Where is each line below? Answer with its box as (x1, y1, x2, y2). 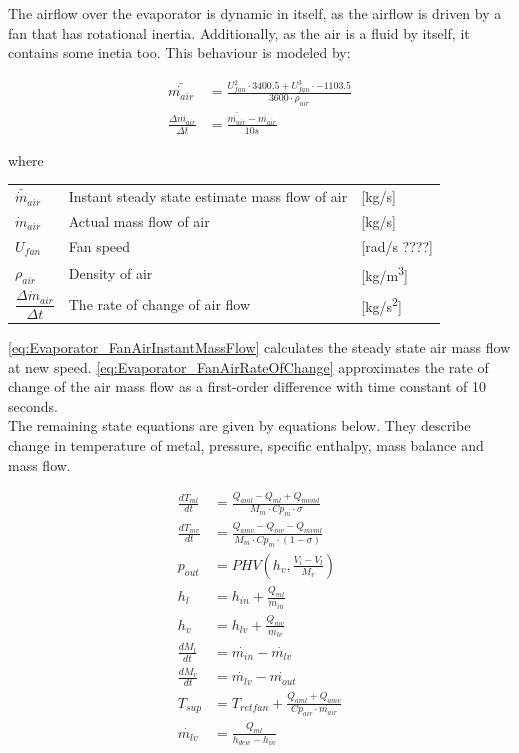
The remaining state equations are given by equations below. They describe (8, 415, 471, 436)
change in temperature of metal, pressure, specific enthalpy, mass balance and (8, 434, 484, 455)
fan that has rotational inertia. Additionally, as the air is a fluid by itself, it (8, 22, 470, 43)
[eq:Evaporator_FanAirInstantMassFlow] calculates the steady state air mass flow (8, 336, 511, 357)
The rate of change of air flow (68, 294, 251, 315)
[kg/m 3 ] (361, 261, 408, 285)
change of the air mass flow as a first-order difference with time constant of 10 (8, 376, 487, 397)
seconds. (8, 395, 58, 416)
